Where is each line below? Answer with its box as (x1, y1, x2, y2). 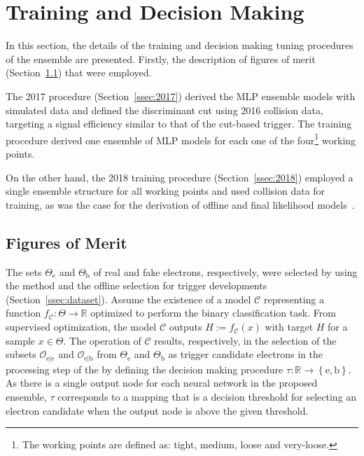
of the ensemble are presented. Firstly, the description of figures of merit (6, 51, 316, 66)
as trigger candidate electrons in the (168, 347, 323, 361)
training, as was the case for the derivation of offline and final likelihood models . (6, 197, 355, 212)
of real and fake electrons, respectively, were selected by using (93, 264, 358, 279)
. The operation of (63, 333, 141, 347)
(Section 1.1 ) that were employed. (6, 65, 152, 80)
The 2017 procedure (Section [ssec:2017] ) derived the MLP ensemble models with (6, 88, 356, 103)
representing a (263, 291, 325, 306)
